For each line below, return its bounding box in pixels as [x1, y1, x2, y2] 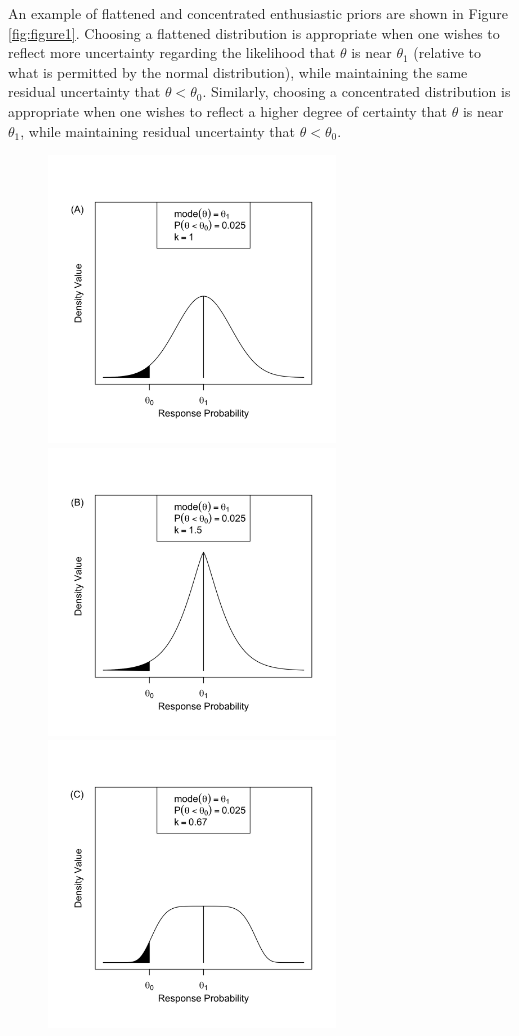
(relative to [413, 42, 482, 63]
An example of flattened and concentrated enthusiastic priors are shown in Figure [8, 3, 509, 23]
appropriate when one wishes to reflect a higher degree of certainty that [8, 100, 448, 121]
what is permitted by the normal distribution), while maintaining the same [8, 61, 468, 82]
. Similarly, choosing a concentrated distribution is [202, 81, 511, 102]
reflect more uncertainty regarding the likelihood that [8, 42, 336, 63]
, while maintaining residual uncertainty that [20, 120, 296, 141]
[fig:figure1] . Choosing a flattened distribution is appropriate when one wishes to [8, 22, 500, 43]
